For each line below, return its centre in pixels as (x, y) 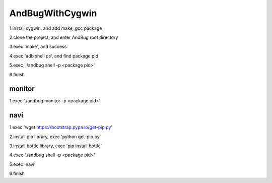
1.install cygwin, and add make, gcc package (56, 28)
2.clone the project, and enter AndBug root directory (64, 37)
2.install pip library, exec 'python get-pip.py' (55, 137)
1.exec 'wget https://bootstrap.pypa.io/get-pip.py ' (61, 127)
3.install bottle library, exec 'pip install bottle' (56, 146)
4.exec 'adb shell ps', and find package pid (54, 56)
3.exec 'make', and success (38, 47)
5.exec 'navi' (22, 164)
